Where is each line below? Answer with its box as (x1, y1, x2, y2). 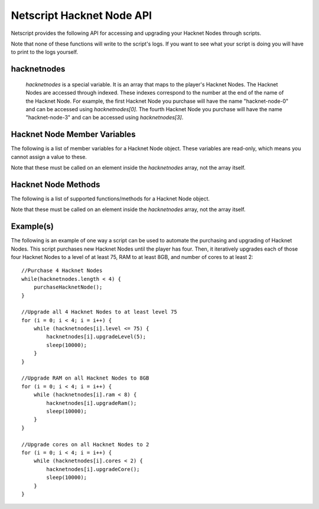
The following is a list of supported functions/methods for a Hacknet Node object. (11, 195, 210, 202)
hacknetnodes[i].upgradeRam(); (46, 400, 137, 406)
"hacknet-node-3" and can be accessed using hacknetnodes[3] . (25, 114, 184, 121)
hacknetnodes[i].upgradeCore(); (46, 466, 140, 472)
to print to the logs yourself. (11, 48, 79, 56)
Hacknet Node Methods (11, 179, 100, 189)
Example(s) (11, 222, 54, 232)
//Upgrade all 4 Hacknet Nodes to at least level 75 (21, 309, 177, 316)
